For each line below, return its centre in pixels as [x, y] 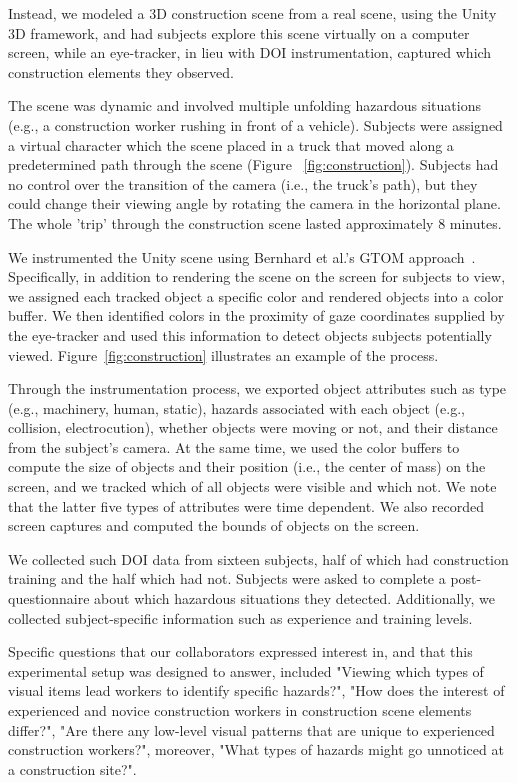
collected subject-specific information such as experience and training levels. [240, 617]
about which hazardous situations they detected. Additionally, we [294, 598]
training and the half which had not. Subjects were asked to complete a [227, 578]
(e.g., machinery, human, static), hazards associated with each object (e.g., [236, 407]
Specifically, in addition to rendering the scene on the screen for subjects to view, [257, 276]
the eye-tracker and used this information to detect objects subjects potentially [250, 334]
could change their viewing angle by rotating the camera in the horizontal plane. [254, 203]
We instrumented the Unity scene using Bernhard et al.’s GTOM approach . [242, 256]
